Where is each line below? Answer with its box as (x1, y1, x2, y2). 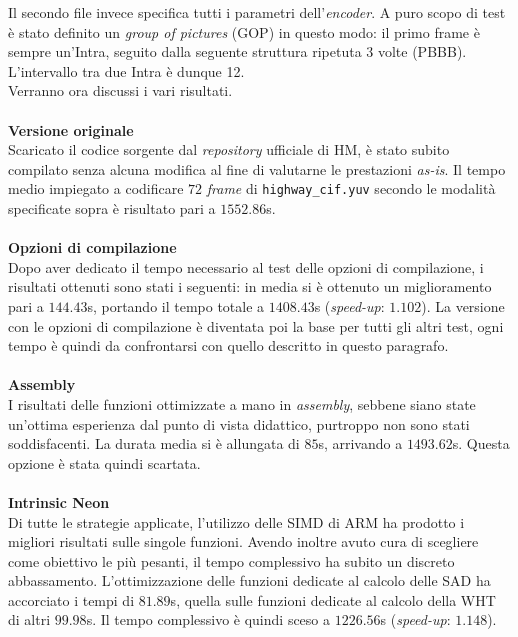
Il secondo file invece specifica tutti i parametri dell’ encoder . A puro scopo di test (8, 2, 506, 22)
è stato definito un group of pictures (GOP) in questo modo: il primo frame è (8, 21, 480, 42)
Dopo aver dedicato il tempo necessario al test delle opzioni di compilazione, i (8, 256, 484, 277)
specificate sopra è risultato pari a (8, 198, 216, 218)
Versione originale (8, 119, 134, 140)
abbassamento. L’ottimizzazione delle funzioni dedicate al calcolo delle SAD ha (8, 570, 491, 591)
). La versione (421, 295, 505, 316)
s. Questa (452, 433, 510, 454)
